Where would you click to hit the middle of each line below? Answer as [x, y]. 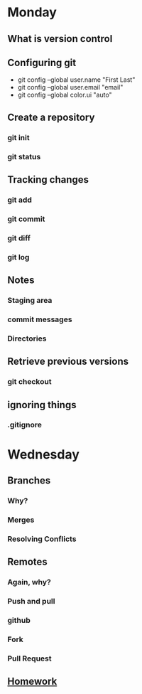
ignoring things [42, 405]
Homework [32, 682]
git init [18, 137]
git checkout [29, 382]
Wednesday [44, 454]
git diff [19, 237]
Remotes [27, 562]
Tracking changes [48, 180]
